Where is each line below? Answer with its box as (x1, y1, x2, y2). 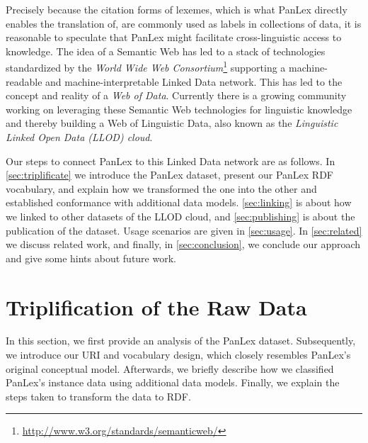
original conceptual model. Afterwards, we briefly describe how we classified (6, 361, 334, 376)
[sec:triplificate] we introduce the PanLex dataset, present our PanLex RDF (6, 167, 333, 182)
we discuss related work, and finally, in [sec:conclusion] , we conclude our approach (6, 237, 361, 252)
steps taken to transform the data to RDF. (6, 388, 191, 403)
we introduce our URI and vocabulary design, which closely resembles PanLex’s (6, 347, 351, 362)
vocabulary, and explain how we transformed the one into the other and (6, 181, 317, 196)
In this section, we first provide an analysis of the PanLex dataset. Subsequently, (6, 333, 356, 348)
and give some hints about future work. (6, 250, 176, 265)
